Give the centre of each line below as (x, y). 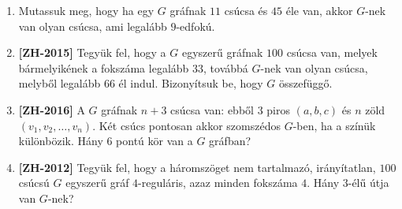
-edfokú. (195, 26)
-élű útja (368, 183)
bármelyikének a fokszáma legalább (104, 67)
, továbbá (226, 67)
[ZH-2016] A (52, 109)
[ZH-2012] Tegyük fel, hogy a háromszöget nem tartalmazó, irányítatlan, (197, 167)
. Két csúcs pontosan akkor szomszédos (186, 125)
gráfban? (230, 141)
